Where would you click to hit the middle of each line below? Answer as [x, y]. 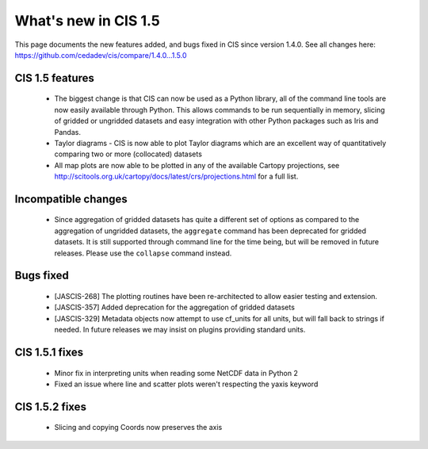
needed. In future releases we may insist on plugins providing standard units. [180, 330]
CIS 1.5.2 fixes [51, 407]
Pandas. [67, 132]
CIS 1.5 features [55, 78]
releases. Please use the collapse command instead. [143, 253]
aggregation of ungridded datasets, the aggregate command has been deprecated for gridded [210, 231]
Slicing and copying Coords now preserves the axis [138, 428]
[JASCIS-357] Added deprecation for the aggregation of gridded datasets [174, 307]
